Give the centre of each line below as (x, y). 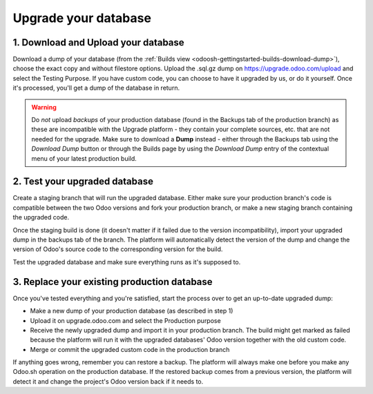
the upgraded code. (41, 217)
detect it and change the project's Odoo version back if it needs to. (108, 381)
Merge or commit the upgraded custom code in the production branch (130, 349)
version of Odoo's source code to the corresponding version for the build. (118, 249)
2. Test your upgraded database (83, 182)
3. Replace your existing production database (113, 282)
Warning (44, 107)
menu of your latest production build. (84, 158)
